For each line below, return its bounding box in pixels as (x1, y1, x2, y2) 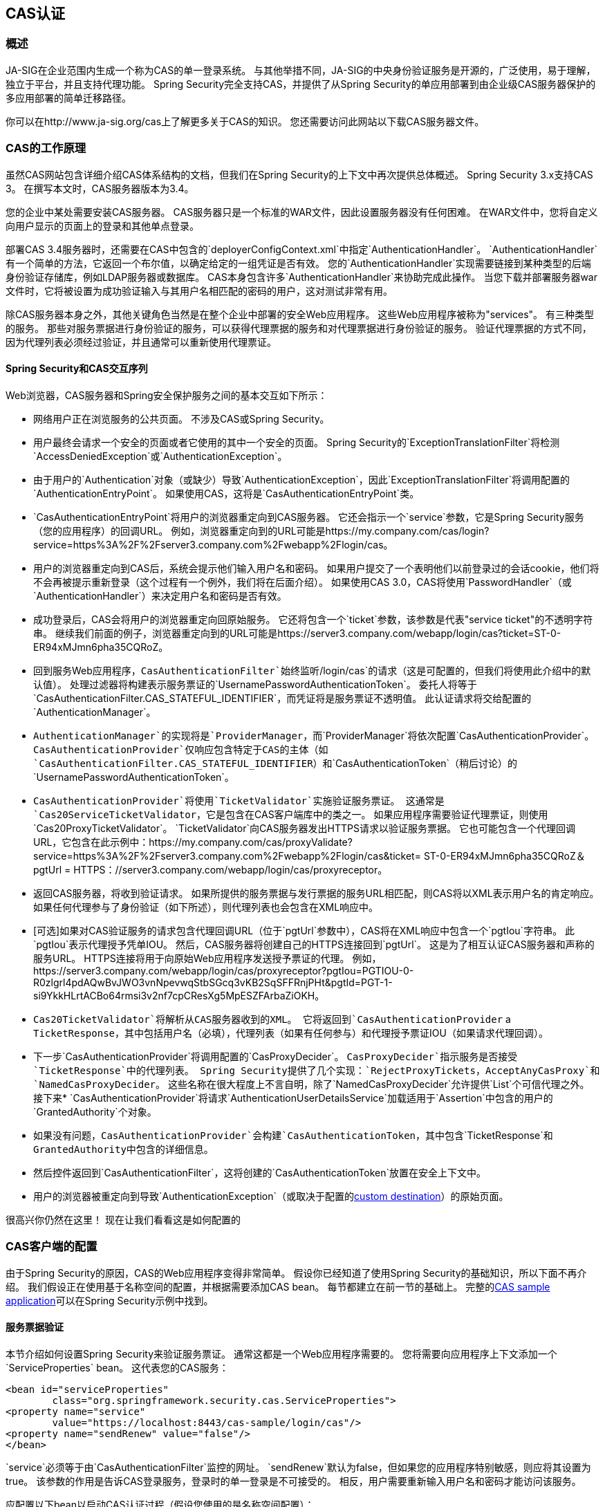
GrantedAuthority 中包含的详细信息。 (33, 1143, 214, 1155)
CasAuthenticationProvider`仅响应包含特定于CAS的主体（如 (33, 743, 328, 755)
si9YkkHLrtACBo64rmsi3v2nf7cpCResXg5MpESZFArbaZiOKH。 (33, 989, 325, 1001)
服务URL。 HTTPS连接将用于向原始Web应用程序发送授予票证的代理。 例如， (33, 952, 382, 964)
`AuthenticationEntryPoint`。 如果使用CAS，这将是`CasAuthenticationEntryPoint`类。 (33, 487, 420, 499)
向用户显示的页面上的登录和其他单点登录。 (6, 219, 199, 232)
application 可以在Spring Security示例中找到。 (6, 1294, 214, 1306)
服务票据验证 (6, 1321, 64, 1333)
